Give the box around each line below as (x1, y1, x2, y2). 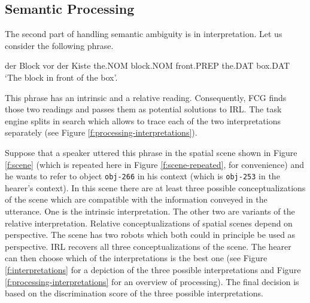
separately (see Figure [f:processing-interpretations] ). (5, 126, 197, 139)
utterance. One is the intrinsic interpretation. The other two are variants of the (5, 204, 295, 217)
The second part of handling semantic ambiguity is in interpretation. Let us (5, 27, 282, 40)
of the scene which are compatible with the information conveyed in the (5, 193, 268, 206)
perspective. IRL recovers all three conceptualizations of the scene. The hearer (5, 240, 291, 252)
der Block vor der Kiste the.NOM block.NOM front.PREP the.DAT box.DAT (5, 59, 290, 72)
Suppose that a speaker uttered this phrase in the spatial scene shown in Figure (5, 146, 297, 158)
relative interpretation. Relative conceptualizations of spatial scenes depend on (5, 216, 293, 229)
